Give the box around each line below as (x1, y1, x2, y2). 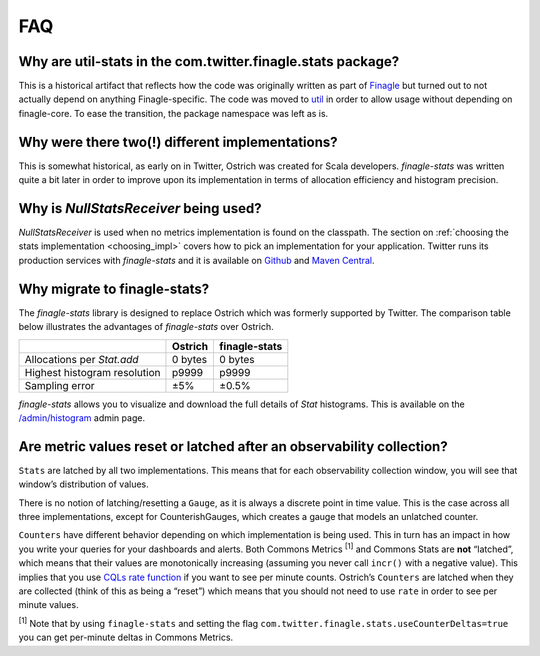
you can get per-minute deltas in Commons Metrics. (18, 631, 234, 644)
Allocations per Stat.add (24, 352, 139, 366)
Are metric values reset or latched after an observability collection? (18, 438, 449, 455)
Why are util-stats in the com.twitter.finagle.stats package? (18, 53, 400, 70)
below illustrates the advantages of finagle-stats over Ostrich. (18, 321, 274, 333)
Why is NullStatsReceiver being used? (18, 200, 262, 217)
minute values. (18, 599, 79, 611)
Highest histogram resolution (24, 365, 161, 379)
